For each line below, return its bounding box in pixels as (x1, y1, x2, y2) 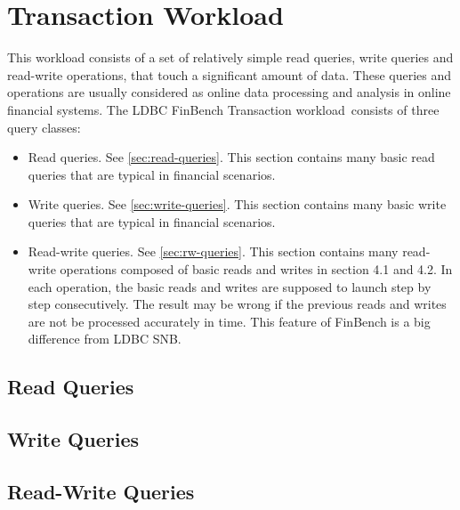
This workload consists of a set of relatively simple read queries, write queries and (7, 48, 454, 67)
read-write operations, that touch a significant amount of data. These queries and (7, 65, 452, 84)
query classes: (7, 117, 81, 136)
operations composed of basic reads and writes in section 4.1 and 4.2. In (60, 260, 453, 279)
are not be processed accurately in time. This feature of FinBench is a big (28, 312, 431, 330)
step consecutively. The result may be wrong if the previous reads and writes (28, 295, 447, 313)
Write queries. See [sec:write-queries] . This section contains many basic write (28, 195, 447, 214)
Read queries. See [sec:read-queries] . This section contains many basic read (28, 148, 435, 166)
